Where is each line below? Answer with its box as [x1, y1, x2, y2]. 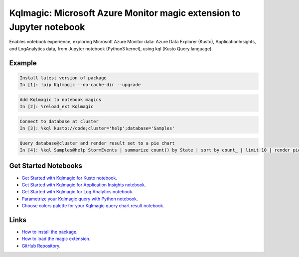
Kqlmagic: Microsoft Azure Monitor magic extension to [9, 7, 241, 18]
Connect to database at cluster [19, 119, 99, 124]
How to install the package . [21, 229, 78, 235]
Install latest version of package [19, 75, 107, 81]
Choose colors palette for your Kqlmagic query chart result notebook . [21, 203, 164, 209]
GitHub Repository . [21, 243, 61, 249]
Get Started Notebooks [9, 162, 82, 170]
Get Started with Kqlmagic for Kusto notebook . [21, 175, 117, 181]
